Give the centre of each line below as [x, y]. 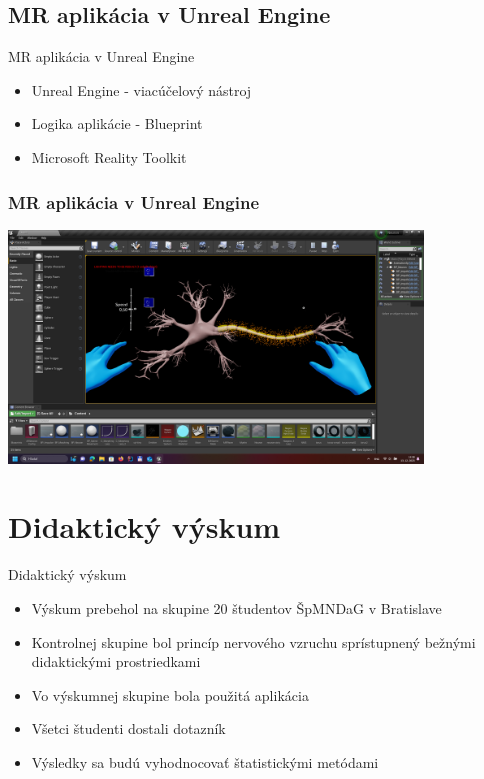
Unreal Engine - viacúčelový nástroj [141, 89]
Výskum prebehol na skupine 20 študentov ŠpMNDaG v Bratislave [236, 607]
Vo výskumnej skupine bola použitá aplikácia [170, 694]
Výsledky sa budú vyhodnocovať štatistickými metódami [205, 761]
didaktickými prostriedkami [116, 661]
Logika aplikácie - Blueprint [117, 123]
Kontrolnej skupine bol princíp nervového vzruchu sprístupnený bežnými [253, 641]
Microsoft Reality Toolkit [109, 156]
